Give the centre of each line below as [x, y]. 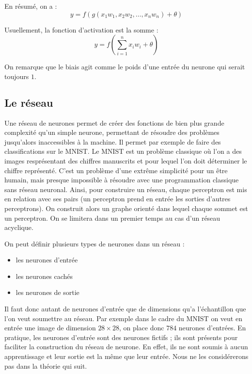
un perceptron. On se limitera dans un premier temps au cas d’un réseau [112, 218]
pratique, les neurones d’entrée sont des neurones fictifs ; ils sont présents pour [121, 337]
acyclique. [19, 227]
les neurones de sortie [47, 292]
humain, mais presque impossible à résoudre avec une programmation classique [122, 180]
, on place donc [142, 328]
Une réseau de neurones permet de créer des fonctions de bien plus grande [114, 122]
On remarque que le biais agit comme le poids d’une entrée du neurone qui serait [125, 67]
